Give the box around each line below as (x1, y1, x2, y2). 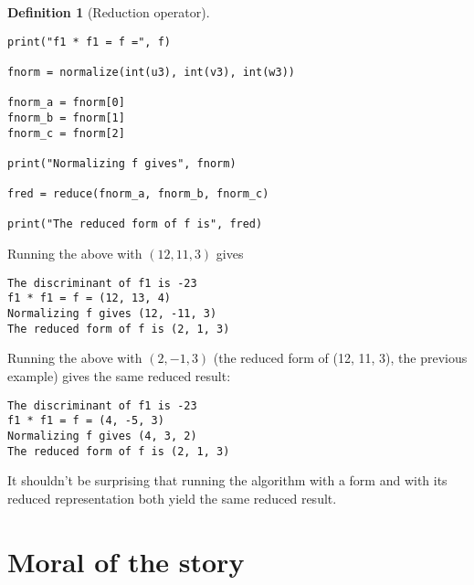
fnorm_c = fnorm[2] (7, 126, 125, 140)
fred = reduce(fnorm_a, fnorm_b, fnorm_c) (7, 187, 269, 201)
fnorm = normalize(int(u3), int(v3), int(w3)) (7, 65, 295, 79)
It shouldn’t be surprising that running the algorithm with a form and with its (7, 471, 448, 490)
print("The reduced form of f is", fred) (7, 218, 263, 231)
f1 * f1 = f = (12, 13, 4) (7, 292, 171, 305)
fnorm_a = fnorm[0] (7, 96, 125, 110)
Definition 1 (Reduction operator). (7, 3, 210, 21)
